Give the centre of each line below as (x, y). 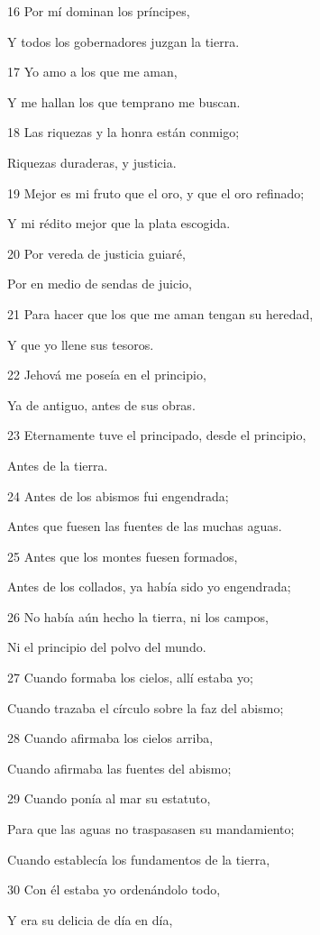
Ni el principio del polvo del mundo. (107, 647)
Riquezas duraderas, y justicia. (92, 162)
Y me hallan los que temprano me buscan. (124, 101)
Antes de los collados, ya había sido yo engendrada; (149, 587)
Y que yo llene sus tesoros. (81, 344)
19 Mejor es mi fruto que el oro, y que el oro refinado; (156, 192)
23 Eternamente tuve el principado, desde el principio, (157, 435)
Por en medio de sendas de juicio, (100, 284)
